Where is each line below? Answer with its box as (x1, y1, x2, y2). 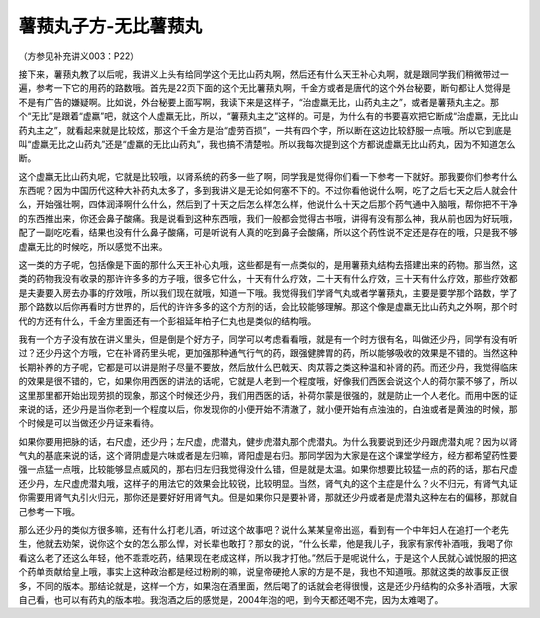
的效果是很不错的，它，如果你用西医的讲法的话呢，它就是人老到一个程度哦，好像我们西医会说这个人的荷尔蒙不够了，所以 (18, 375, 518, 387)
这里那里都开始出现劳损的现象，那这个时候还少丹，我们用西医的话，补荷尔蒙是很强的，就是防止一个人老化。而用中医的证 (18, 389, 518, 401)
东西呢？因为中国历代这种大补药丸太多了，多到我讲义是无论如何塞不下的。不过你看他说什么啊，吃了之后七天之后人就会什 (18, 185, 518, 197)
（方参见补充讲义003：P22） (18, 50, 140, 62)
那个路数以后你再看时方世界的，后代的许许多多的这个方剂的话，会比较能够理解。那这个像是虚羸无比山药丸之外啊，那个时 (18, 301, 518, 313)
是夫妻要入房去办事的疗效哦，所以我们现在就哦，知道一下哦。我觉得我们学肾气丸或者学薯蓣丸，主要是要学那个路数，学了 (18, 286, 518, 299)
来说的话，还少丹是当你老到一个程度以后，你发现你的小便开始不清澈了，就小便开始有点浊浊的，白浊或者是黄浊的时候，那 (18, 403, 518, 415)
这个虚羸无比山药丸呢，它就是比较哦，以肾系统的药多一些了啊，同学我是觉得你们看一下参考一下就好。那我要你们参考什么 (18, 170, 518, 182)
